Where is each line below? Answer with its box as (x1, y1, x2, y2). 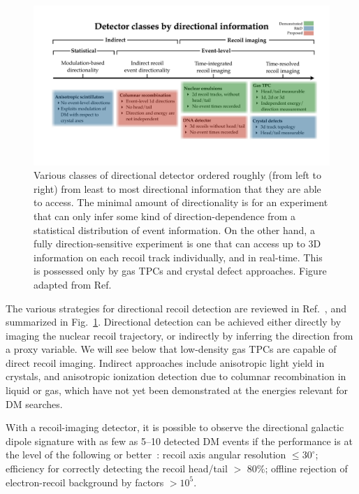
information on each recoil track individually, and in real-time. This (34, 249, 323, 264)
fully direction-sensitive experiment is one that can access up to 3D (34, 236, 321, 251)
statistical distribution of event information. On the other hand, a (34, 222, 315, 237)
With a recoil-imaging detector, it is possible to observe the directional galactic (6, 420, 344, 435)
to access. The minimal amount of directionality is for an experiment (34, 195, 328, 210)
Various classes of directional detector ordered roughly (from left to (34, 168, 322, 182)
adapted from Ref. (34, 277, 112, 291)
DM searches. (6, 396, 63, 411)
